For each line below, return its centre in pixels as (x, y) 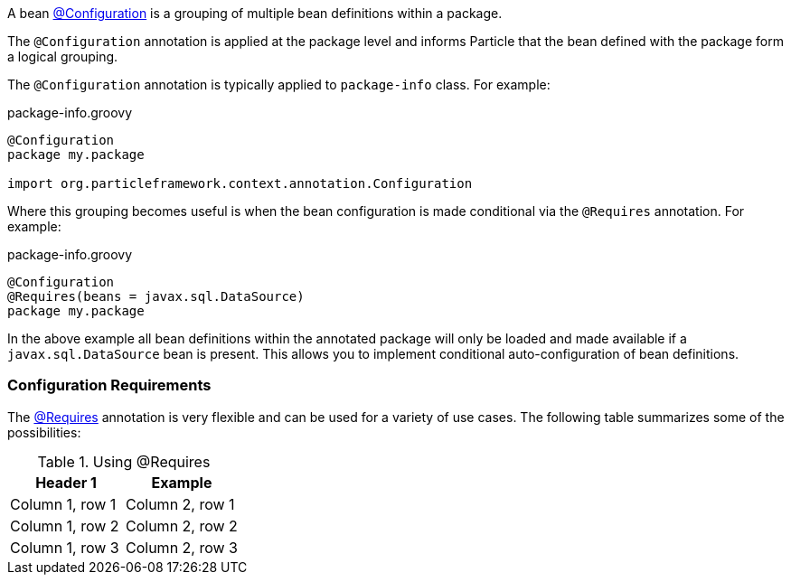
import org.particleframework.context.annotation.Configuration (240, 183)
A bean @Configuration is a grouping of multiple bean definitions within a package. (255, 13)
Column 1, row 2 (65, 526)
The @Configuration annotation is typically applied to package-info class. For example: (279, 84)
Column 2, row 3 (182, 547)
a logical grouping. (63, 56)
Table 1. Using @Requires (124, 461)
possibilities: (44, 432)
